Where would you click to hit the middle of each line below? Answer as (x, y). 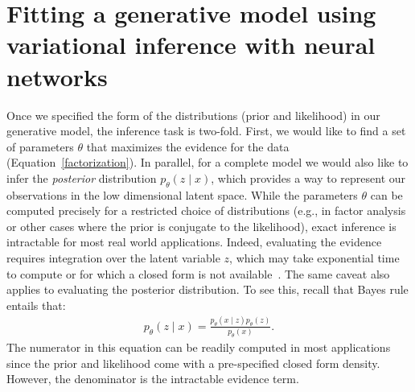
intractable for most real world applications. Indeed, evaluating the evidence (194, 242)
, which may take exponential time (314, 258)
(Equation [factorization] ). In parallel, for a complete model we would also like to (207, 162)
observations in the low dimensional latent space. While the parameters (182, 194)
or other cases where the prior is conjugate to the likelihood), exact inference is (201, 226)
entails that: (36, 305)
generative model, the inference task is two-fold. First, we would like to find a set (206, 131)
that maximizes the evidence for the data (188, 146)
